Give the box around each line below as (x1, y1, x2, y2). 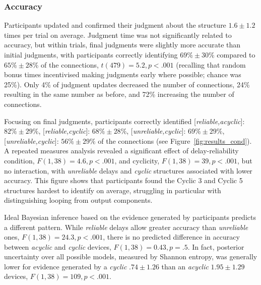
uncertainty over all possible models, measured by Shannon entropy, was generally (4, 251, 257, 262)
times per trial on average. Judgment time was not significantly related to (4, 29, 232, 40)
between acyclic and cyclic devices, (4, 241, 111, 252)
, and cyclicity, (114, 155, 160, 165)
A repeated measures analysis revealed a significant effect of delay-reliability (4, 145, 239, 156)
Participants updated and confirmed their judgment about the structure (4, 20, 226, 30)
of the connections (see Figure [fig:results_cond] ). (98, 135, 252, 146)
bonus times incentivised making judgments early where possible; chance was (4, 69, 241, 80)
